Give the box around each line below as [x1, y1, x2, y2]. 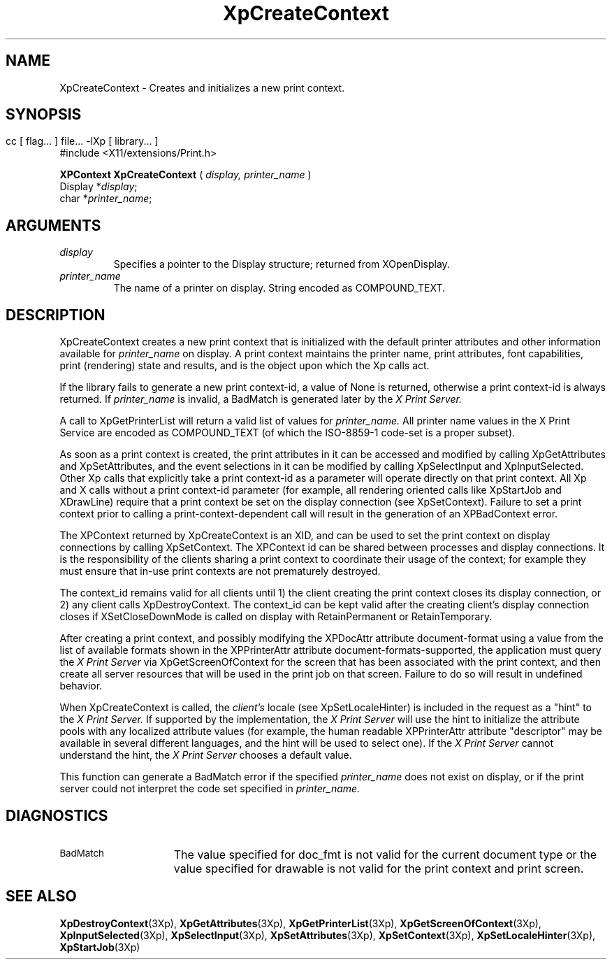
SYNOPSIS [6, 106, 82, 124]
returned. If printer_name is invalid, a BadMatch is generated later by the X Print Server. [59, 393, 462, 406]
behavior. [59, 680, 103, 692]
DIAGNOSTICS [6, 806, 108, 824]
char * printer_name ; [59, 192, 152, 205]
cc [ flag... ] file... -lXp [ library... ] [6, 135, 159, 148]
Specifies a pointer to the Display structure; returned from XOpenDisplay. [113, 258, 450, 271]
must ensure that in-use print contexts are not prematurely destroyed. [59, 565, 381, 578]
